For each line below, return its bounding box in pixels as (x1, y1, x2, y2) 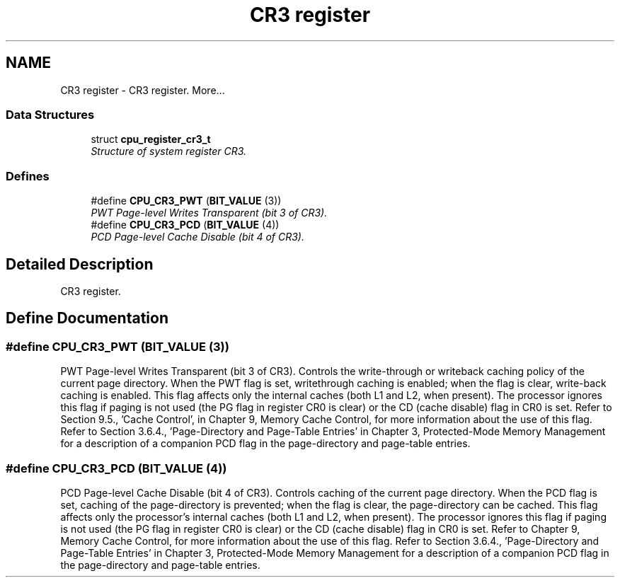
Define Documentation (6, 309, 168, 328)
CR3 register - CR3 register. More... (60, 83, 225, 96)
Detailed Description (6, 255, 154, 273)
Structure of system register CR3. (91, 145, 247, 158)
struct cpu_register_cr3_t (91, 133, 211, 146)
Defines (6, 168, 50, 183)
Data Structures (6, 107, 95, 122)
